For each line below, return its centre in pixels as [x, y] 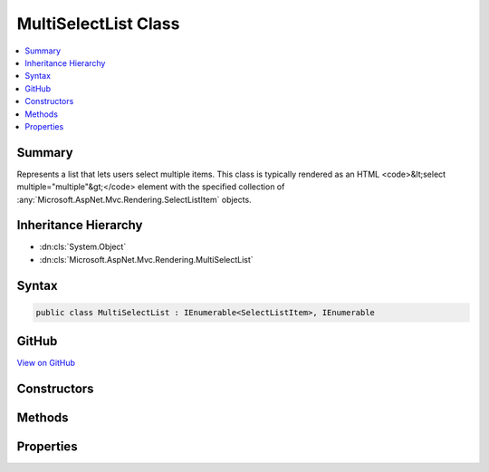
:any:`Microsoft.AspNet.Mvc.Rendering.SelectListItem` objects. [134, 199]
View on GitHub [46, 363]
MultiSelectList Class [98, 24]
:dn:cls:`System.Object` [83, 247]
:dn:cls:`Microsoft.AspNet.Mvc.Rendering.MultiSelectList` [146, 259]
